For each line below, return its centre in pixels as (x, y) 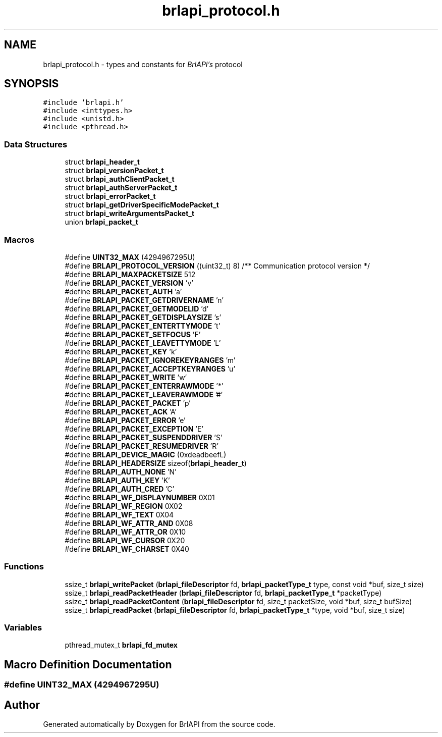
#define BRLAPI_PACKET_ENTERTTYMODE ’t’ (143, 326)
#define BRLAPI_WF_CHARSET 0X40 (127, 549)
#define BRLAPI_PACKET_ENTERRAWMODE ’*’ (144, 386)
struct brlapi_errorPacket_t (110, 196)
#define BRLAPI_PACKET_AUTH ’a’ (123, 291)
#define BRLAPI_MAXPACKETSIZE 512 (130, 274)
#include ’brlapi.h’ (84, 103)
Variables (23, 628)
